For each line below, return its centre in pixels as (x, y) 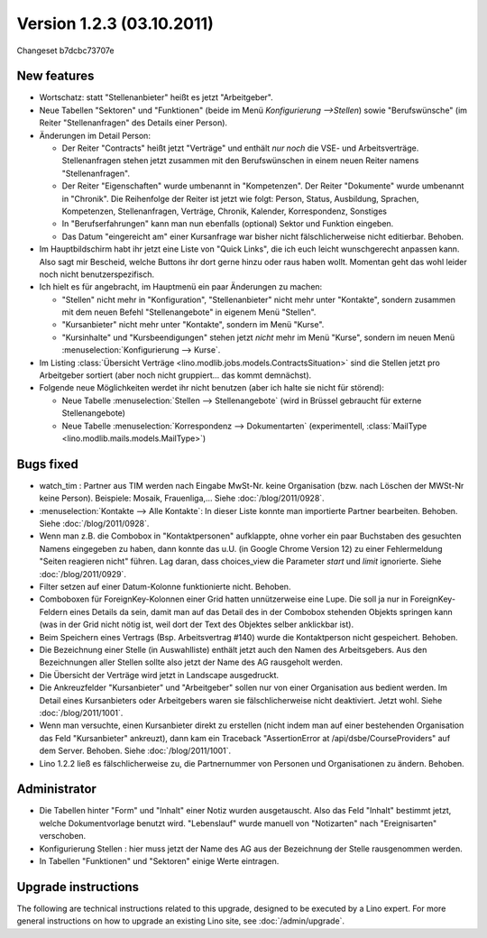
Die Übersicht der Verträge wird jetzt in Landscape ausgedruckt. (159, 675)
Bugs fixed (47, 464)
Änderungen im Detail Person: (95, 135)
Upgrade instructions (78, 887)
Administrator (56, 789)
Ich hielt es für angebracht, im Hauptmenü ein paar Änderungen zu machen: (181, 287)
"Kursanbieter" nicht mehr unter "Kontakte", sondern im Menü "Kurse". (193, 325)
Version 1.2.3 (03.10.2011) (115, 23)
